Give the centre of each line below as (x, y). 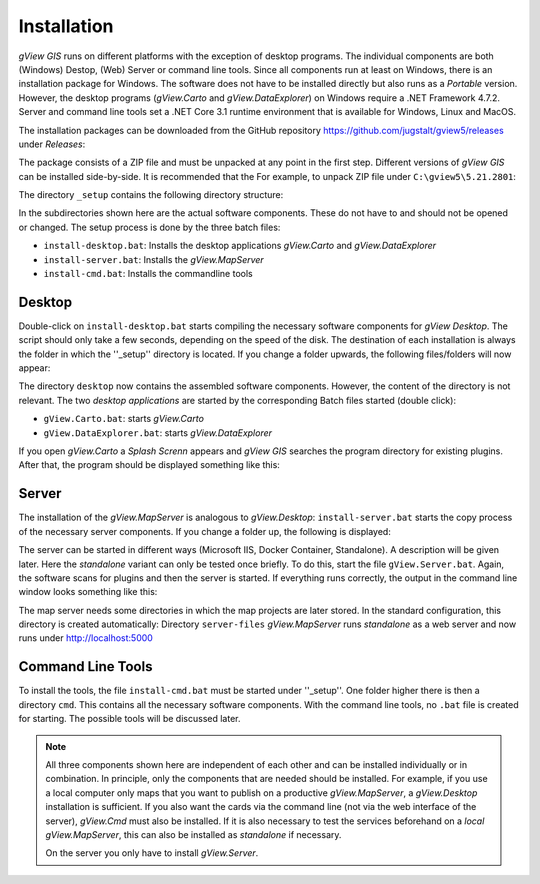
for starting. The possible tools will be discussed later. (129, 719)
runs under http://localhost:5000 (86, 638)
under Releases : (52, 144)
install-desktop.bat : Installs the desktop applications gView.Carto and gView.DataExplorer (240, 246)
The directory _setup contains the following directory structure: (151, 195)
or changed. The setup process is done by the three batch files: (149, 227)
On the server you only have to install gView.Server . (152, 853)
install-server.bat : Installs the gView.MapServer (153, 259)
